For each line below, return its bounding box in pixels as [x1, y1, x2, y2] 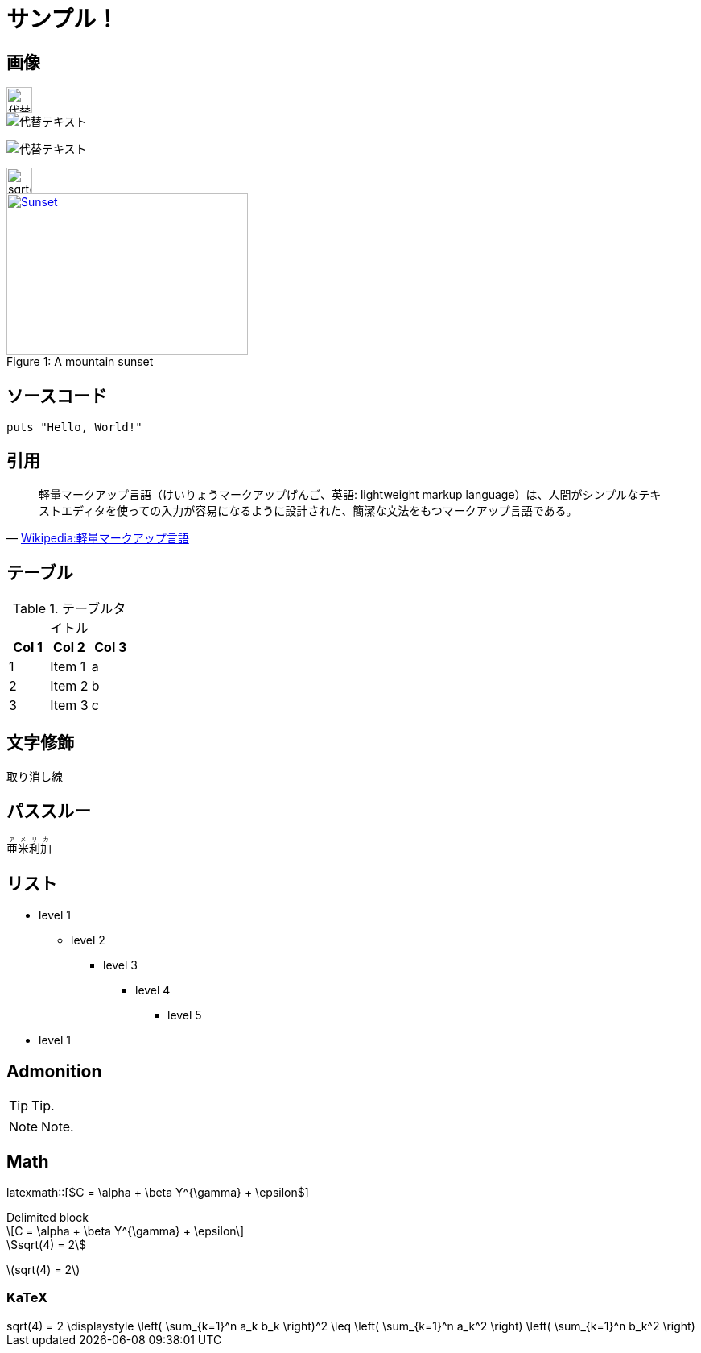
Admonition [6, 1060, 102, 1081]
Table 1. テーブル [12, 600, 113, 616]
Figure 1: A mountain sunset [6, 355, 154, 369]
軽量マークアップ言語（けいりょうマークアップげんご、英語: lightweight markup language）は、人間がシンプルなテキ [39, 487, 662, 501]
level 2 [71, 933, 105, 948]
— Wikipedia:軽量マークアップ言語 [6, 530, 189, 545]
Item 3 [50, 696, 89, 713]
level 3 [103, 958, 138, 973]
